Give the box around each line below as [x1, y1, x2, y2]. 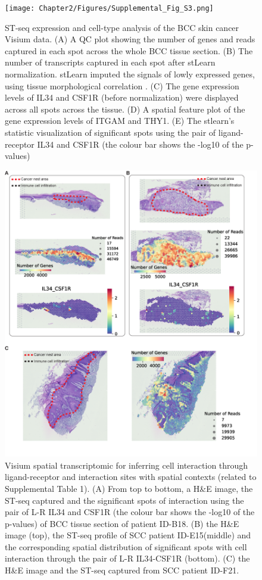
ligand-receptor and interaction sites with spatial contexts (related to [5, 470, 257, 483]
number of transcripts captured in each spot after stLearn [5, 56, 216, 68]
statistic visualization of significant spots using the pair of [5, 126, 216, 138]
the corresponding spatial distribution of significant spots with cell [5, 540, 247, 553]
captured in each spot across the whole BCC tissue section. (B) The [5, 44, 253, 57]
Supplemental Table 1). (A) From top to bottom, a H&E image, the [5, 482, 253, 494]
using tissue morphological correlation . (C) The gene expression [5, 79, 239, 92]
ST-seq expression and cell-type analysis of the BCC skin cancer [5, 21, 239, 33]
